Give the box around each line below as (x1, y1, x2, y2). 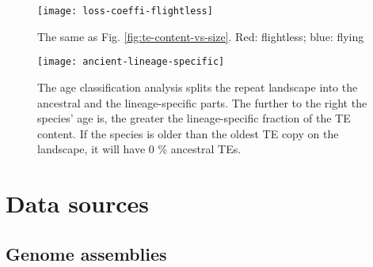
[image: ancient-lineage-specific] (37, 56, 225, 68)
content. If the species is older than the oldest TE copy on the (37, 125, 339, 141)
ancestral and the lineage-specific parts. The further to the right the (37, 94, 367, 111)
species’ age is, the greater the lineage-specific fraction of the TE (37, 110, 351, 126)
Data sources (6, 187, 149, 220)
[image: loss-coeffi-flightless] (37, 6, 213, 17)
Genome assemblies (6, 241, 167, 265)
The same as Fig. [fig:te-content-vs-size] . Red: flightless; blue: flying (37, 28, 364, 44)
